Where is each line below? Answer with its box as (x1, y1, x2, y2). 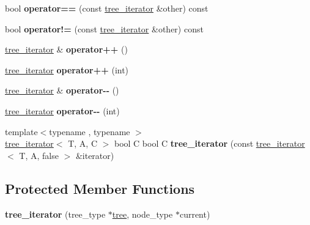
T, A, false (19, 149, 59, 161)
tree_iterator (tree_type (5, 207, 106, 220)
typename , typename (49, 125, 130, 138)
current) (179, 207, 210, 220)
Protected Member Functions (5, 179, 195, 197)
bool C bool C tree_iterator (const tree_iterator (114, 137, 305, 150)
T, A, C (68, 137, 97, 150)
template (5, 125, 38, 138)
